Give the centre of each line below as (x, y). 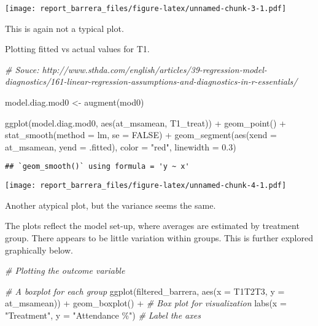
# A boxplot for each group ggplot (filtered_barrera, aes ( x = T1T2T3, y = (145, 291)
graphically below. (39, 250)
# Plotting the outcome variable (65, 270)
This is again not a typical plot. (64, 28)
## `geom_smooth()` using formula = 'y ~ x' (97, 167)
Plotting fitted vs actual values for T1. (77, 49)
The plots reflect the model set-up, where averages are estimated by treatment (152, 226)
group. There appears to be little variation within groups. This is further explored (159, 237)
